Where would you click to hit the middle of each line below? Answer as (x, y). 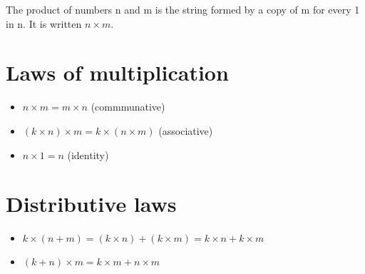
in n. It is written (44, 23)
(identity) (88, 154)
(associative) (186, 130)
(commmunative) (128, 107)
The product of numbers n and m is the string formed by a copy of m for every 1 (183, 9)
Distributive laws (91, 204)
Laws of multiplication (117, 72)
